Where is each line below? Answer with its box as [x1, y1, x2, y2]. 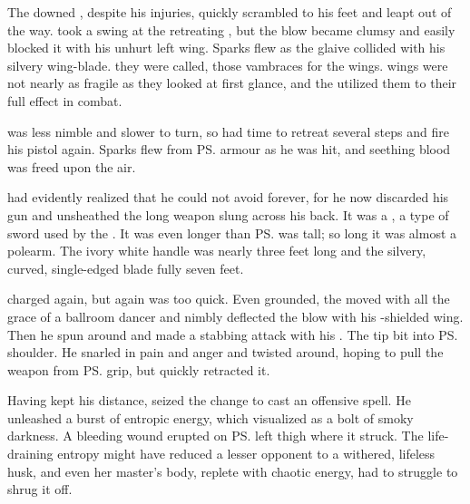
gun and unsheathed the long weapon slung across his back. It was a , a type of [7, 205, 449, 224]
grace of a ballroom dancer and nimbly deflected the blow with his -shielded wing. [7, 306, 464, 325]
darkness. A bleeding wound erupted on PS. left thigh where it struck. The [7, 426, 424, 445]
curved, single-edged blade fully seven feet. [7, 258, 244, 277]
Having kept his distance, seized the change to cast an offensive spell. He [7, 391, 411, 410]
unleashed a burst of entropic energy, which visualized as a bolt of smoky [7, 408, 414, 427]
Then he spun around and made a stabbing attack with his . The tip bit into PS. [7, 325, 458, 344]
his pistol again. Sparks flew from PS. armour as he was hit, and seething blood [7, 140, 451, 159]
